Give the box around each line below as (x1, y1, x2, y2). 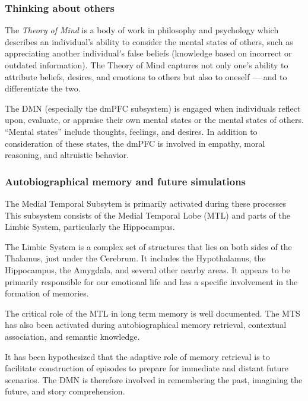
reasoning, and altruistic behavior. (5, 149, 129, 161)
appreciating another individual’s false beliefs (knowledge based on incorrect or (5, 47, 292, 59)
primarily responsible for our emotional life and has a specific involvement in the (5, 275, 298, 288)
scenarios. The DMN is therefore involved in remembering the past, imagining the (5, 373, 303, 386)
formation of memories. (5, 287, 89, 299)
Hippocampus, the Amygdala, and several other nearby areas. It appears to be (5, 263, 290, 276)
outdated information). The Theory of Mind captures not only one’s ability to (5, 59, 288, 71)
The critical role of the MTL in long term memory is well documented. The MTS (5, 307, 300, 319)
